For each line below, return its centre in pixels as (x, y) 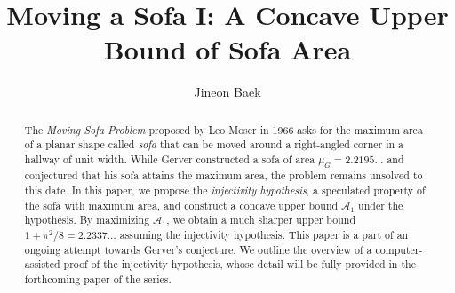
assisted (42, 264)
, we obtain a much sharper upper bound (261, 220)
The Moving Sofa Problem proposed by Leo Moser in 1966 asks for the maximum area (224, 129)
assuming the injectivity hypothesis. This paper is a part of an (264, 235)
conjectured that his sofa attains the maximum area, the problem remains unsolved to (224, 175)
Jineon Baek (227, 92)
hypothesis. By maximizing (87, 220)
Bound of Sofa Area (227, 49)
